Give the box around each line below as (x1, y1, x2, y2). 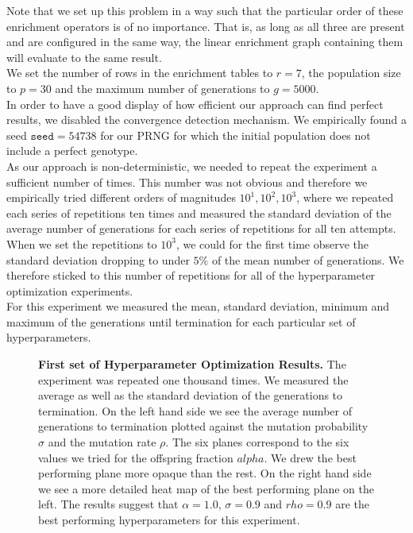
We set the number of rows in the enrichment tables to (6, 64, 273, 81)
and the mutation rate (48, 434, 156, 450)
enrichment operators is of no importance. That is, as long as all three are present (6, 17, 405, 34)
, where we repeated (296, 189, 394, 206)
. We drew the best (264, 449, 357, 465)
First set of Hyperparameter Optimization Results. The (38, 356, 346, 373)
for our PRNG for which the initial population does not (100, 126, 371, 143)
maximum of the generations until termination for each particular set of (6, 313, 356, 330)
